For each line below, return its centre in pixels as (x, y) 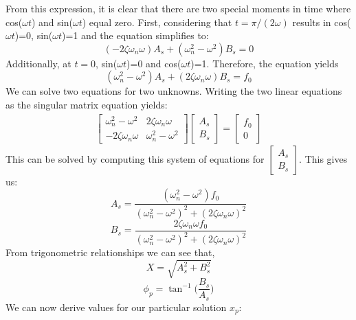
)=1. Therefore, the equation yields (265, 63)
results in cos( (322, 22)
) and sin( (52, 22)
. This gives (323, 158)
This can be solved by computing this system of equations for (135, 158)
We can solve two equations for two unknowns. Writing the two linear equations (174, 91)
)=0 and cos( (154, 63)
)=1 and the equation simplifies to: (135, 35)
